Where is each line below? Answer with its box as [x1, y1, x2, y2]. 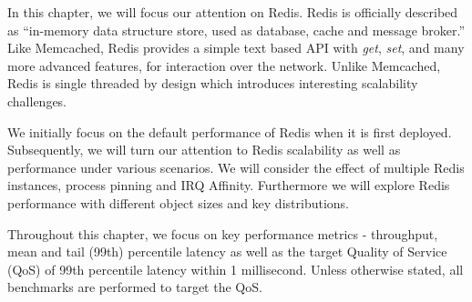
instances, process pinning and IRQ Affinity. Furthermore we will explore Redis [7, 176, 450, 195]
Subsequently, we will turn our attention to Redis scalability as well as [7, 140, 401, 159]
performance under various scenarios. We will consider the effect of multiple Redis [7, 157, 465, 176]
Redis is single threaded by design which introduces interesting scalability [7, 74, 418, 93]
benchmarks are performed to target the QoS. [7, 277, 262, 297]
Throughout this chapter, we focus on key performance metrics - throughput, [7, 224, 438, 243]
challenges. [7, 91, 67, 110]
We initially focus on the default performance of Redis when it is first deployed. [7, 122, 452, 141]
